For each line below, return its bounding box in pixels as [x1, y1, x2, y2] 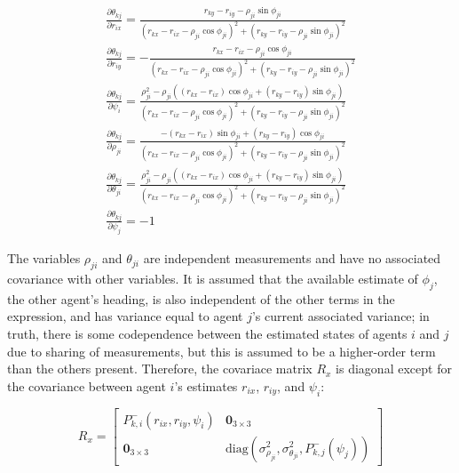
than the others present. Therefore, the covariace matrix [7, 359, 313, 378]
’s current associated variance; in [251, 307, 430, 325]
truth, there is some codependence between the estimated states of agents [7, 324, 408, 342]
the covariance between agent [7, 376, 166, 395]
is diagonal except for [336, 359, 452, 378]
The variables [7, 249, 81, 268]
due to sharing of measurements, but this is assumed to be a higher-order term [7, 341, 436, 360]
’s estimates [174, 376, 238, 395]
